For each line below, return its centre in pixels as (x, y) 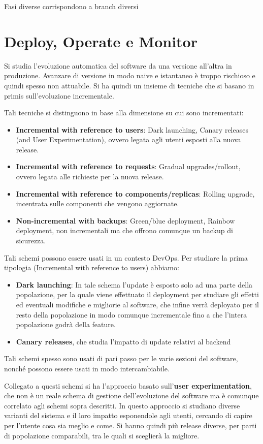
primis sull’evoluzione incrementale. (59, 95)
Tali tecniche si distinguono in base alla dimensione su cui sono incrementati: (124, 113)
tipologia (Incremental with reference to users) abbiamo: (92, 267)
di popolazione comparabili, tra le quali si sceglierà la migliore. (102, 435)
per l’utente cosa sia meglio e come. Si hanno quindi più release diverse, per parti (130, 425)
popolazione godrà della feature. (66, 324)
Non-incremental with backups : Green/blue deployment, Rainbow (125, 220)
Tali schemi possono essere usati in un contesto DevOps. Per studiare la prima (126, 257)
